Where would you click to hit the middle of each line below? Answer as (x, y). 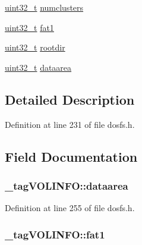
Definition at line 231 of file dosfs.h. (70, 124)
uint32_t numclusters (44, 7)
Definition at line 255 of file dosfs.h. (70, 208)
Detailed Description (70, 99)
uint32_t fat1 (29, 27)
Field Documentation (71, 156)
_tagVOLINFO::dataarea (67, 185)
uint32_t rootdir (35, 47)
